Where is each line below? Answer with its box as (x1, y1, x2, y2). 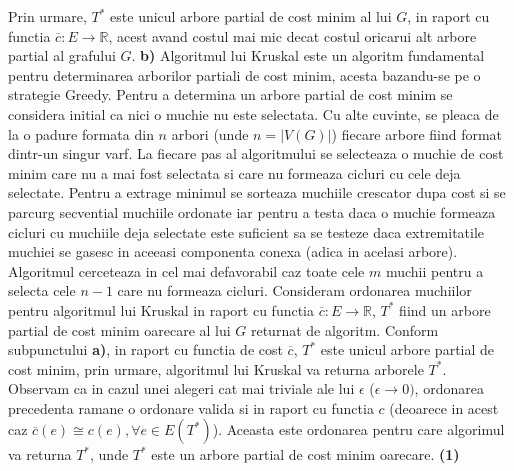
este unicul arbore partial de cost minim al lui (110, 6, 392, 26)
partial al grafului (8, 45, 116, 66)
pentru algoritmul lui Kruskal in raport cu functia (8, 299, 315, 320)
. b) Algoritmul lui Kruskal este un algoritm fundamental (131, 45, 485, 66)
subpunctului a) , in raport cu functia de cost (8, 339, 283, 360)
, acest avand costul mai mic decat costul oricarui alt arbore (108, 25, 477, 46)
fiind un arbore (399, 299, 491, 320)
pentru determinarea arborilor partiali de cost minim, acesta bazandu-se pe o (8, 64, 481, 85)
